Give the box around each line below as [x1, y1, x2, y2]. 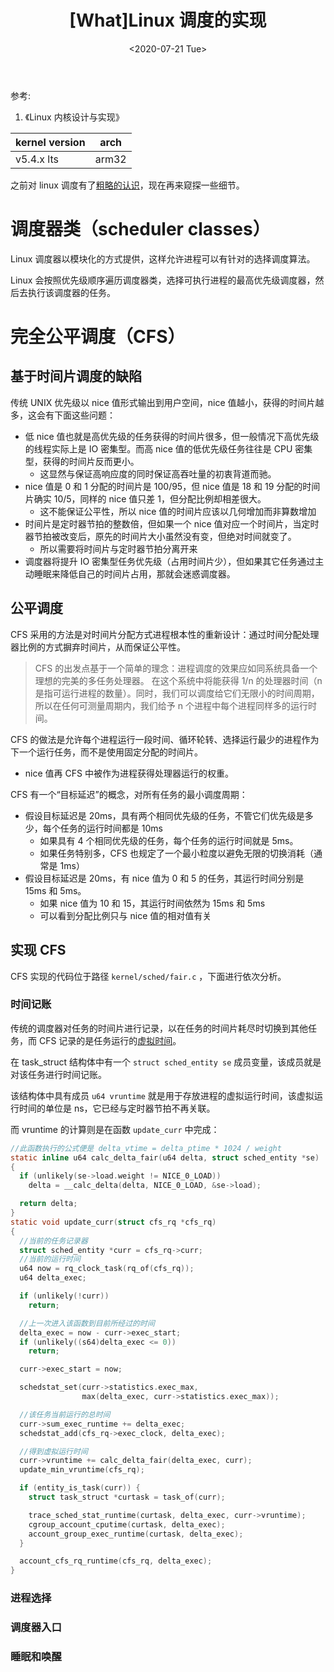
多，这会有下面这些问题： [10, 409, 116, 421]
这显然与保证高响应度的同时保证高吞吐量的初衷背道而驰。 [39, 467, 277, 480]
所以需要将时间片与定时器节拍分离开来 [39, 542, 198, 555]
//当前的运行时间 [19, 1254, 81, 1265]
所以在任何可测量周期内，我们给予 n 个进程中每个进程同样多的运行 [34, 699, 308, 711]
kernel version [15, 135, 86, 149]
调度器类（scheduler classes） [10, 218, 271, 241]
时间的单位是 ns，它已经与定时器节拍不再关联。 [18, 1102, 216, 1114]
